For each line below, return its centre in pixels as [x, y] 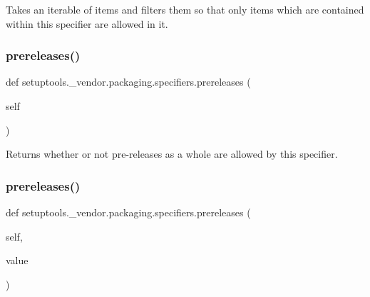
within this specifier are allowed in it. [87, 23]
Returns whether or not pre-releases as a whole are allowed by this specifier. [172, 154]
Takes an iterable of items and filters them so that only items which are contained [185, 9]
